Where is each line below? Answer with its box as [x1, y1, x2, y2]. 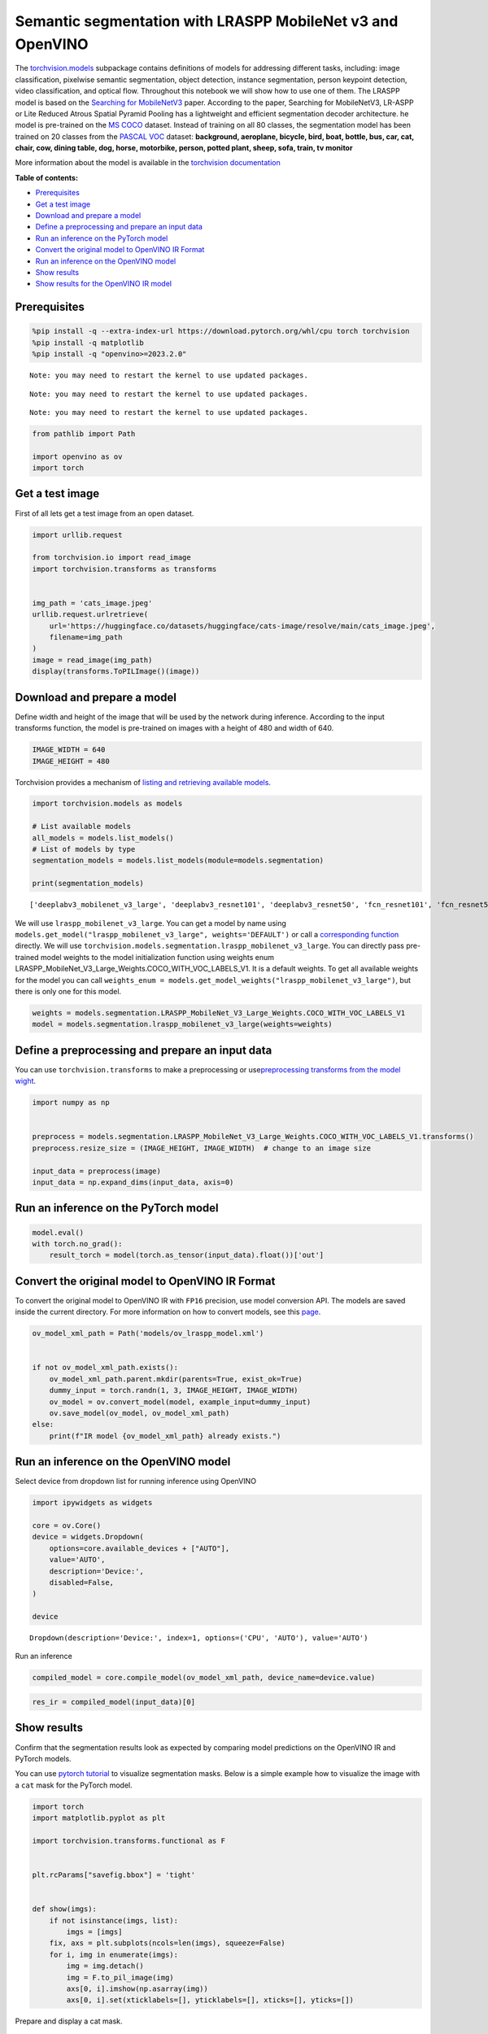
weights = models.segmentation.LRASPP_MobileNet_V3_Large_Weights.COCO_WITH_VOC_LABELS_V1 [32, 1008, 406, 1017]
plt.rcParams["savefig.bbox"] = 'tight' [32, 1870, 195, 1879]
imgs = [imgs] [66, 1927, 123, 1936]
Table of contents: [15, 172, 79, 182]
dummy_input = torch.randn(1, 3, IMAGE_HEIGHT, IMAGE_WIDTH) [49, 1386, 298, 1395]
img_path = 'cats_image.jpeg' [32, 598, 153, 608]
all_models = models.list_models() [32, 833, 174, 842]
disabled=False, [49, 1578, 114, 1587]
